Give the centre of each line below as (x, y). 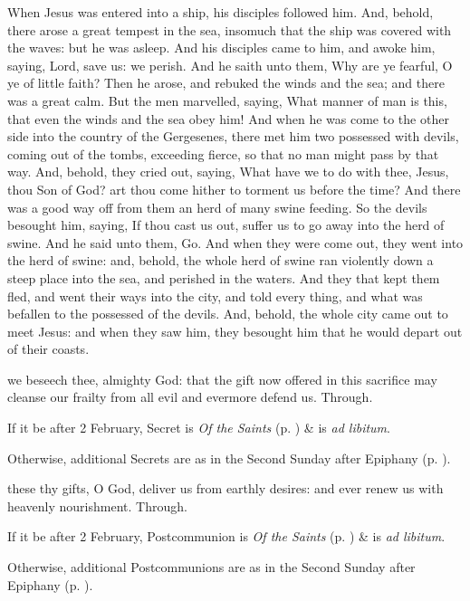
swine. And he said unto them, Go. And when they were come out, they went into (235, 242)
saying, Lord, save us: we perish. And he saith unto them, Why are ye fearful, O (230, 65)
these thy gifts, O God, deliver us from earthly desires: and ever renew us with (225, 488)
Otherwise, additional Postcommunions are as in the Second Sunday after (211, 567)
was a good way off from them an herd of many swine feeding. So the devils (217, 207)
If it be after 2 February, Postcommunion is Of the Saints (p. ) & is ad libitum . (226, 536)
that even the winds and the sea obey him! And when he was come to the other (228, 118)
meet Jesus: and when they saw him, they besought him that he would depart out (235, 331)
